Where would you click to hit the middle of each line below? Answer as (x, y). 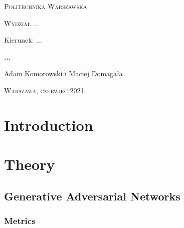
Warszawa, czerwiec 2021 (44, 90)
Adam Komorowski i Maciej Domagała (63, 73)
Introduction (49, 125)
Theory (30, 164)
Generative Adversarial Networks (92, 196)
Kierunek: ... (23, 40)
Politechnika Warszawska (46, 6)
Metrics (20, 221)
